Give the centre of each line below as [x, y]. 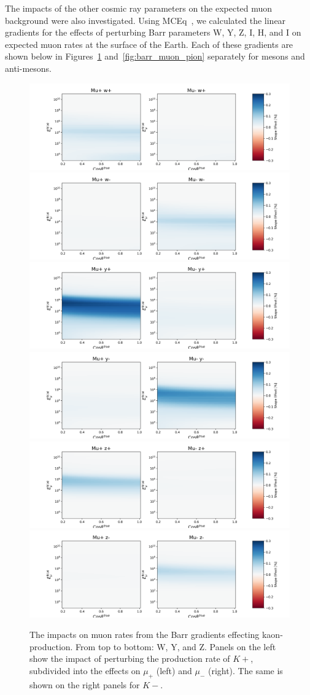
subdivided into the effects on [85, 671]
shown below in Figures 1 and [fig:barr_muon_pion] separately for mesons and [155, 56]
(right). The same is [245, 671]
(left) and [174, 671]
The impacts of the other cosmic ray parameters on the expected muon [139, 8]
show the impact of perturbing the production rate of [130, 658]
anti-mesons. [28, 68]
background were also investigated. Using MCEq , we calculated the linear [145, 20]
